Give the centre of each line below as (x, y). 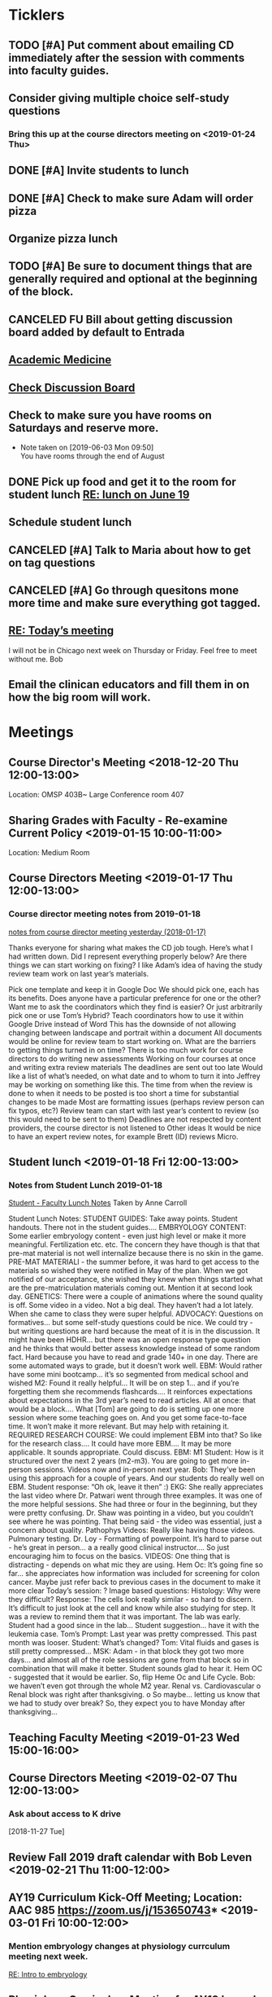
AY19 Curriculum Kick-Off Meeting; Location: (125, 1898)
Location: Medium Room (50, 853)
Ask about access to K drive (65, 1814)
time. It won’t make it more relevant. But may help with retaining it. (119, 1426)
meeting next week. (48, 1956)
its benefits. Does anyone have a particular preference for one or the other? (135, 998)
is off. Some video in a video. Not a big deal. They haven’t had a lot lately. (131, 1306)
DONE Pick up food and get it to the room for (123, 482)
